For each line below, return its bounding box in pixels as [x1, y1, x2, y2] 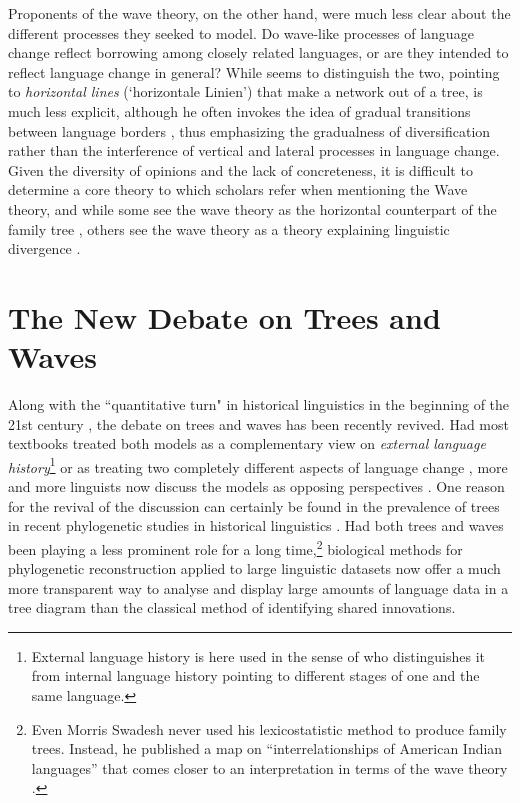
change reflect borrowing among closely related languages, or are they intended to [8, 42, 509, 63]
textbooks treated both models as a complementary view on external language [8, 433, 486, 454]
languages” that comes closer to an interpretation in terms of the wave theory [31, 757, 508, 778]
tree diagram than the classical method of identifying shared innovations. [8, 597, 456, 618]
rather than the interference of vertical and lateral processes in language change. [8, 140, 500, 161]
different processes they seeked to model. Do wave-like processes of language [8, 22, 474, 43]
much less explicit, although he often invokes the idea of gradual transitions [8, 100, 471, 121]
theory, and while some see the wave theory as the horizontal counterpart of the [8, 198, 497, 219]
